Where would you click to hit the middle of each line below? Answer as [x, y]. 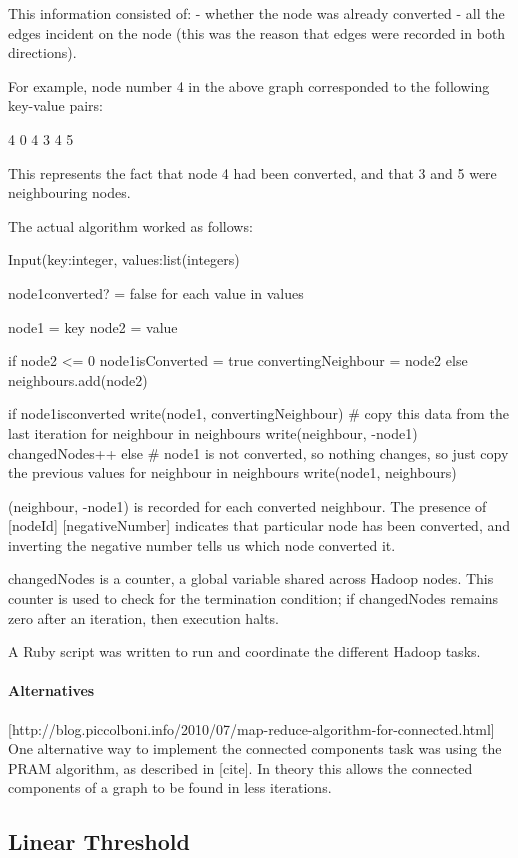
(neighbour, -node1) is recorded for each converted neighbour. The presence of [247, 505]
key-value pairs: [56, 105]
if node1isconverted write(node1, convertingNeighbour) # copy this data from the [258, 413]
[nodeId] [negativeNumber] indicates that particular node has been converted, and [259, 525]
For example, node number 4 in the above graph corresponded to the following [249, 85]
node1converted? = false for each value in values [156, 292]
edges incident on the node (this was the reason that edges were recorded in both [257, 32]
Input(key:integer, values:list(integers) [124, 259]
